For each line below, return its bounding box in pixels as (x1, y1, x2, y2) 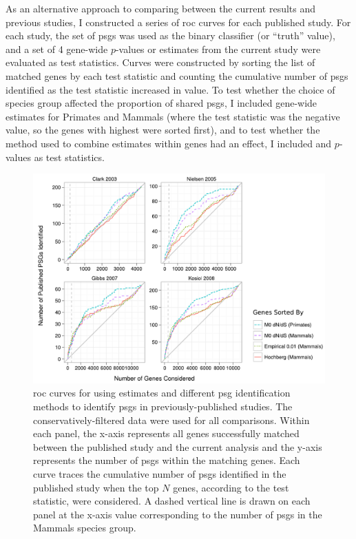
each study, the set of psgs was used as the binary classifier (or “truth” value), (6, 28, 335, 43)
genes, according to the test (173, 480, 289, 494)
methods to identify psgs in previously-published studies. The (33, 399, 293, 414)
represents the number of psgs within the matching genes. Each (33, 453, 300, 467)
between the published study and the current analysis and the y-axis (33, 439, 322, 454)
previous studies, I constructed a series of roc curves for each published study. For (6, 14, 351, 29)
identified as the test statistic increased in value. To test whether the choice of (6, 82, 335, 96)
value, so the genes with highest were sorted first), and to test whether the (6, 123, 320, 137)
